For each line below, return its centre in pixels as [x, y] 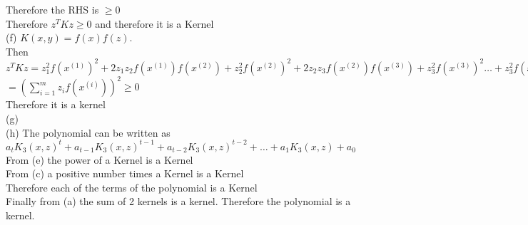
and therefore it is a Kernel [154, 23]
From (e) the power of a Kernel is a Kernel [100, 159]
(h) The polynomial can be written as [88, 132]
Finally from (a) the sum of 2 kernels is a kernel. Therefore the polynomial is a [178, 201]
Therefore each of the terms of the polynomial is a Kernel [132, 187]
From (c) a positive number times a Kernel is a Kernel [125, 173]
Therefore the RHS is [52, 9]
